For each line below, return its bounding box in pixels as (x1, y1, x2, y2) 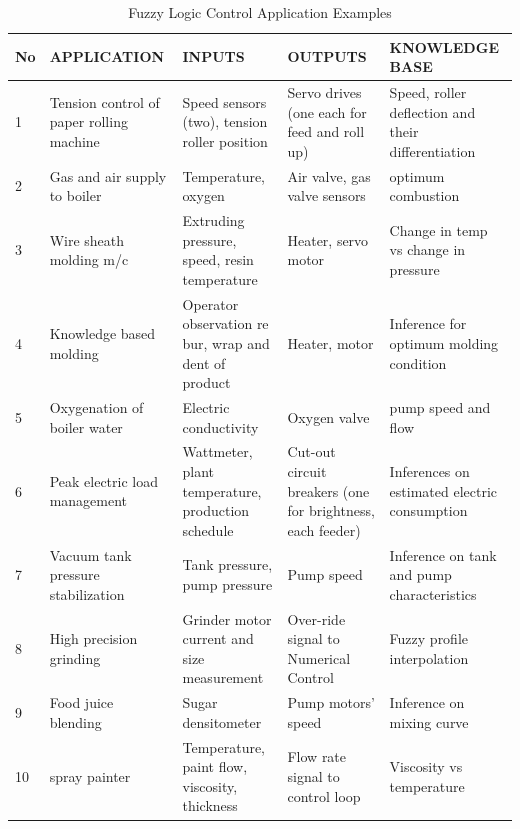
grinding (49, 647, 101, 668)
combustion (389, 185, 460, 206)
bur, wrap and (182, 332, 270, 353)
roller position (182, 131, 268, 152)
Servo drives (287, 82, 362, 103)
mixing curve (389, 711, 469, 732)
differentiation (389, 140, 476, 161)
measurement (182, 667, 264, 688)
